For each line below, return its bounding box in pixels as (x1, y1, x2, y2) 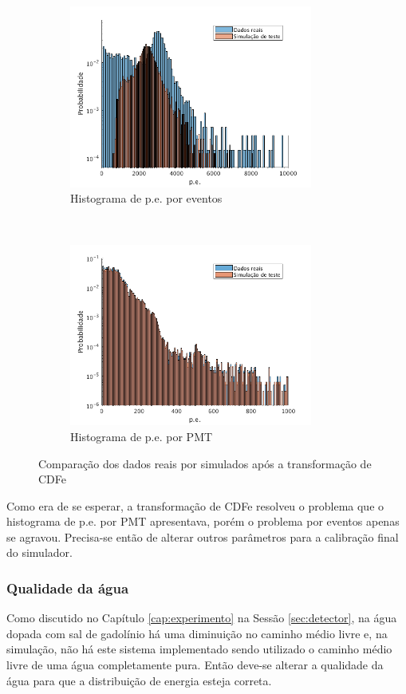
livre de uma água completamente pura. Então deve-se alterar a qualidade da (6, 657, 384, 673)
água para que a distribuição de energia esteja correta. (6, 672, 272, 688)
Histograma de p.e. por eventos (70, 190, 223, 207)
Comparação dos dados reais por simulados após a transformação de (38, 455, 372, 471)
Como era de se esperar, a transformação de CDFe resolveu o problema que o (6, 497, 384, 514)
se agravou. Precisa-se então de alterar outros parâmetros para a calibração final (6, 528, 399, 545)
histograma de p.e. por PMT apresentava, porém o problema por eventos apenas (6, 513, 400, 530)
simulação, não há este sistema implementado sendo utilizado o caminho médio (6, 641, 392, 657)
